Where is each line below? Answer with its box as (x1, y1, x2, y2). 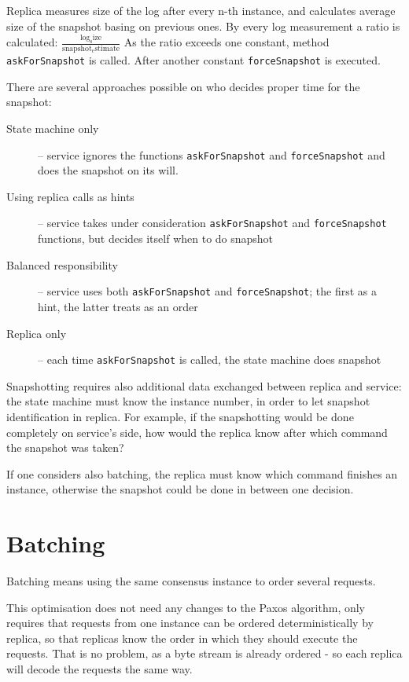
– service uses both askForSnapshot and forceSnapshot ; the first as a (38, 283, 377, 299)
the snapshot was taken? (6, 439, 124, 456)
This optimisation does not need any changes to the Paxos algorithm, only (6, 599, 366, 615)
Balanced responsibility (6, 256, 118, 273)
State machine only (6, 120, 99, 137)
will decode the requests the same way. (6, 661, 193, 677)
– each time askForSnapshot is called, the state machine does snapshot (38, 351, 381, 368)
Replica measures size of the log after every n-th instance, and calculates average (6, 2, 396, 18)
